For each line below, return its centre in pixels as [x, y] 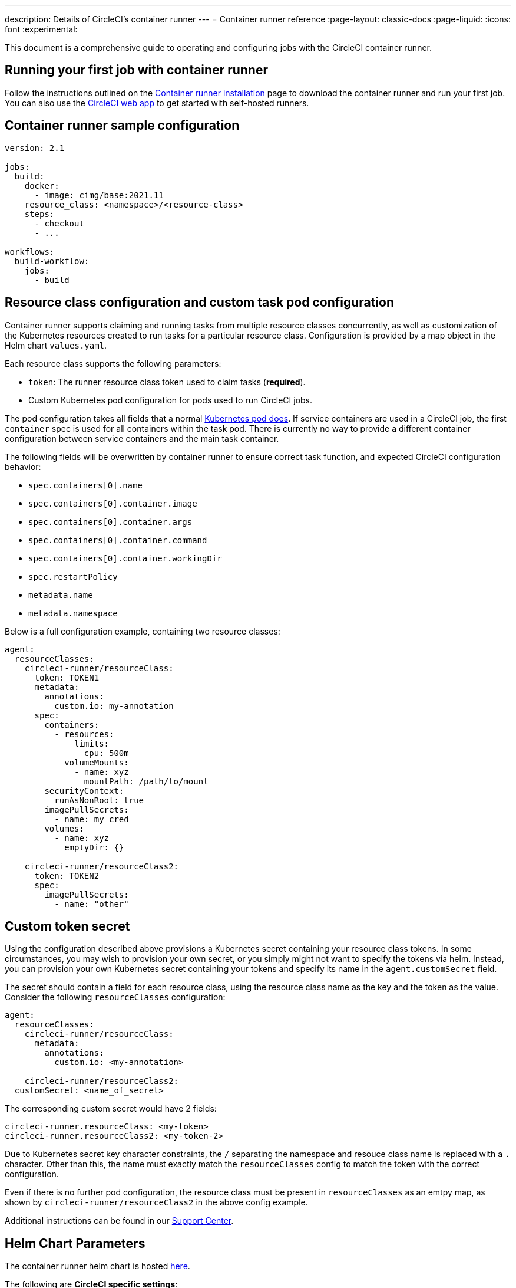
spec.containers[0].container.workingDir [125, 558]
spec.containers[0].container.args [110, 522]
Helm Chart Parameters [75, 1243]
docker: [42, 185]
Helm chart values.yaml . [56, 345]
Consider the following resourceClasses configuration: [115, 997]
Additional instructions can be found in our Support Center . [119, 1221]
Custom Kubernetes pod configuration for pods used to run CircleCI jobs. [171, 400]
